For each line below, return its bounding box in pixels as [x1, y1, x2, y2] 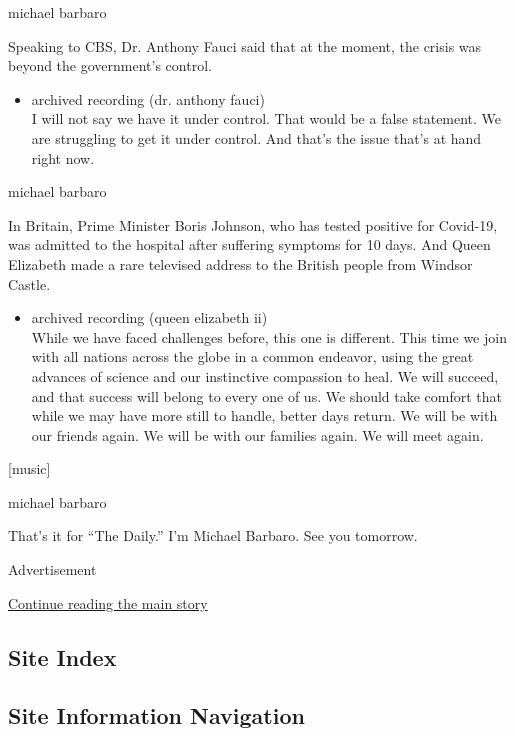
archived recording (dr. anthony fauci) [31, 88, 265, 109]
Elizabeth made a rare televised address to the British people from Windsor [8, 253, 473, 274]
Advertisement [8, 559, 97, 580]
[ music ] [8, 458, 51, 479]
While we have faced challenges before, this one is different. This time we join [31, 326, 507, 347]
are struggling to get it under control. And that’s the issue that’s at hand [31, 127, 482, 148]
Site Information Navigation [8, 700, 305, 731]
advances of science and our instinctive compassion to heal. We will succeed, [31, 365, 499, 386]
